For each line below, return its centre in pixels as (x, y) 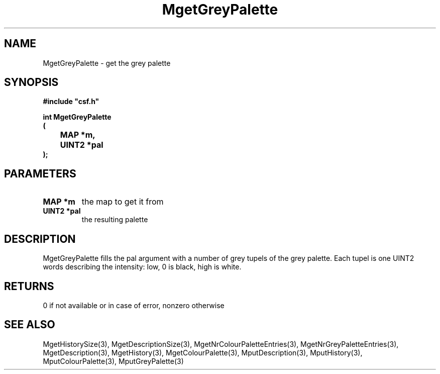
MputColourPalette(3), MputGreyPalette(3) (113, 361)
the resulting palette (115, 220)
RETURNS (29, 286)
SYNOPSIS (31, 82)
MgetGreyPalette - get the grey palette (107, 63)
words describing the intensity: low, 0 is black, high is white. (142, 267)
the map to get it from (123, 202)
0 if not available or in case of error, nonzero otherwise (134, 305)
